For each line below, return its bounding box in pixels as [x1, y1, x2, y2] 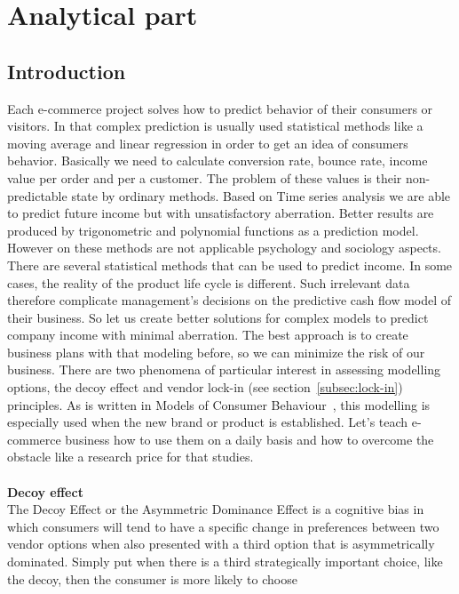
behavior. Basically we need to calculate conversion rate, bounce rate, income [7, 151, 428, 170]
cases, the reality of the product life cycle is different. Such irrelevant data [7, 273, 410, 292]
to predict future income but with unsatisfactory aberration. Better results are [7, 204, 434, 222]
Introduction [7, 57, 126, 84]
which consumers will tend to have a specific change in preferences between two [7, 517, 439, 535]
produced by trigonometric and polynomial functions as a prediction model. [7, 221, 419, 239]
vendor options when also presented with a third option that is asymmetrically [7, 534, 435, 553]
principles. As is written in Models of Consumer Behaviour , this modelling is [7, 395, 431, 413]
